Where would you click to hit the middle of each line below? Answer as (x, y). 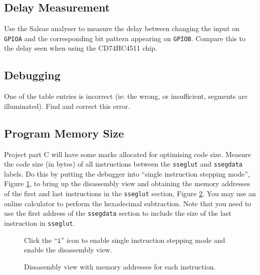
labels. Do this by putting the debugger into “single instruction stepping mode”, (127, 173)
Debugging (32, 75)
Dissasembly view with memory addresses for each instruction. (120, 266)
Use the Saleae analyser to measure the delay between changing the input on (122, 28)
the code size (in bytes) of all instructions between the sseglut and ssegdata (123, 164)
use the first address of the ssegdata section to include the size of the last (118, 213)
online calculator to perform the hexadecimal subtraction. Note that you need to (128, 203)
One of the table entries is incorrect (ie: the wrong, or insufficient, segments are (126, 96)
